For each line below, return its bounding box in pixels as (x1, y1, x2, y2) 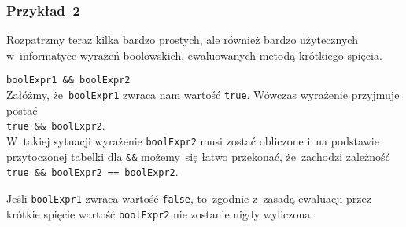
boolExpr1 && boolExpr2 (6, 75, 131, 86)
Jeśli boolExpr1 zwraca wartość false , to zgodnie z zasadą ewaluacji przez (6, 189, 371, 206)
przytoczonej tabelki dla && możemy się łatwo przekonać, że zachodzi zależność (6, 148, 390, 164)
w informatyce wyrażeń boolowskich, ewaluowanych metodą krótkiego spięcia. (6, 46, 382, 63)
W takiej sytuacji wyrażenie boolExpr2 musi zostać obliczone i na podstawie (6, 132, 379, 148)
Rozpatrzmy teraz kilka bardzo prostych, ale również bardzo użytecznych (6, 31, 358, 48)
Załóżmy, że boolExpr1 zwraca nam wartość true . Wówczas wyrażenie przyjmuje (6, 86, 400, 103)
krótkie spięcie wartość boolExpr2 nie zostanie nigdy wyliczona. (6, 205, 314, 222)
